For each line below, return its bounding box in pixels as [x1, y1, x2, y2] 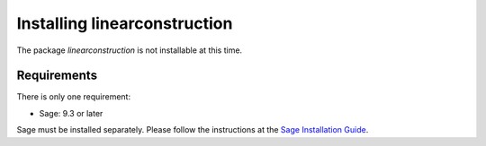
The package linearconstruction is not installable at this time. [16, 45, 243, 56]
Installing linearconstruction [16, 13, 233, 33]
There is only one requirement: [16, 91, 130, 102]
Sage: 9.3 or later [39, 107, 103, 118]
